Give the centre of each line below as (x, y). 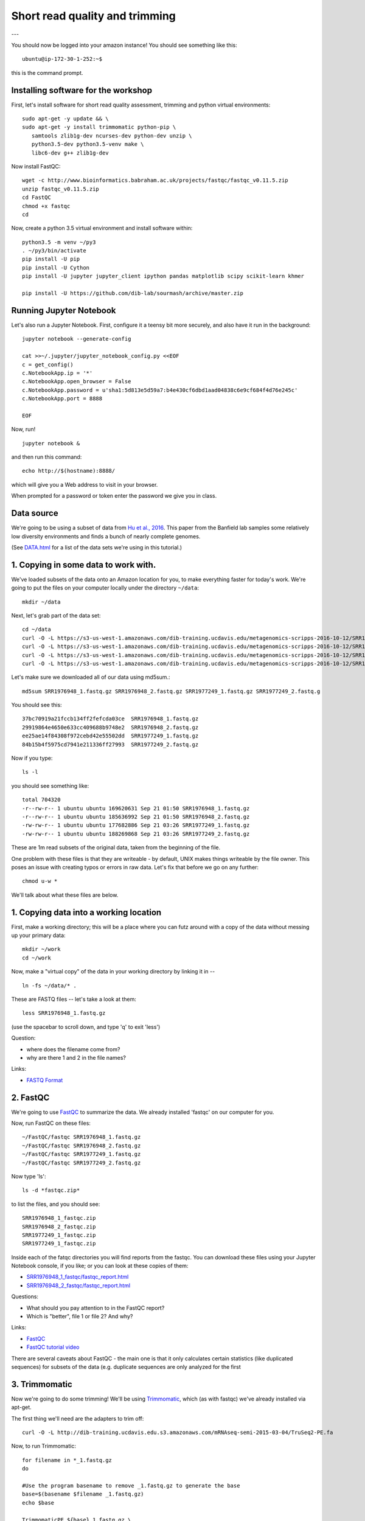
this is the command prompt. (47, 72)
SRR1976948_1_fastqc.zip (59, 1218)
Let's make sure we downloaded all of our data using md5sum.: (91, 677)
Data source (35, 513)
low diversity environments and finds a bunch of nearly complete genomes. (106, 536)
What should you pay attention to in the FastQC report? (96, 1307)
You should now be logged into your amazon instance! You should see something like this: (124, 45)
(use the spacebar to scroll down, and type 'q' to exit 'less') (86, 1027)
